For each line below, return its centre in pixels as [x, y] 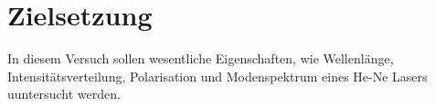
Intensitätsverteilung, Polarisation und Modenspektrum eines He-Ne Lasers [217, 76]
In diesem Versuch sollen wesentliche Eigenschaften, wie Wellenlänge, [201, 58]
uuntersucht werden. [64, 94]
